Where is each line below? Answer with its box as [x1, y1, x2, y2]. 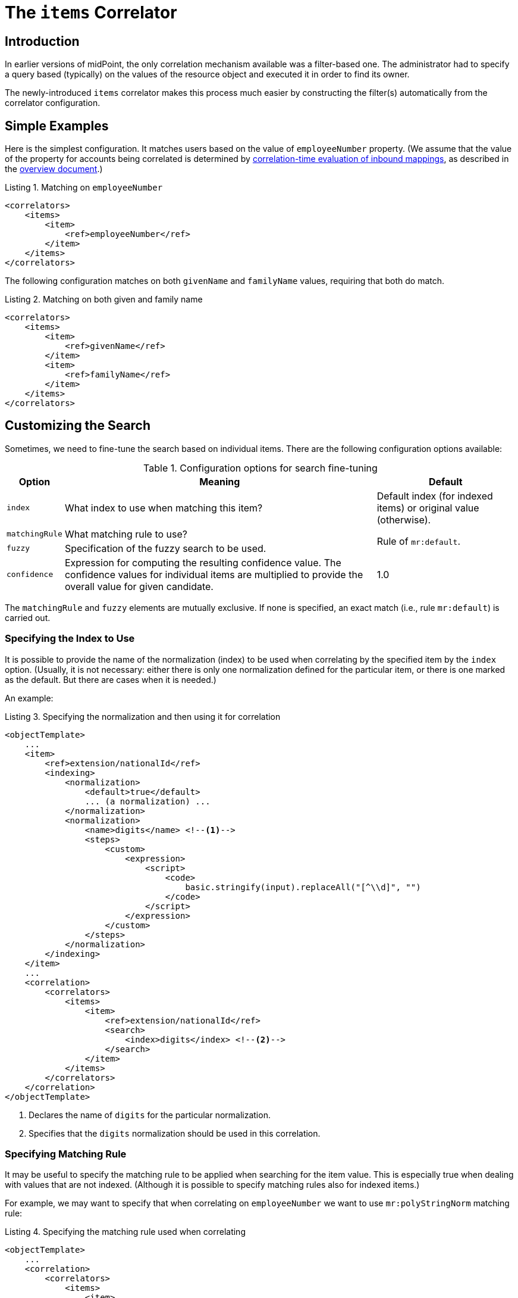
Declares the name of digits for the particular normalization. [29, 1109, 271, 1120]
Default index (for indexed [376, 489, 493, 502]
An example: [5, 692, 54, 703]
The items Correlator [5, 2, 177, 23]
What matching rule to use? [64, 528, 187, 540]
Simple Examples [5, 118, 109, 133]
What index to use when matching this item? [64, 501, 263, 514]
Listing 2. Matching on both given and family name [5, 294, 203, 305]
